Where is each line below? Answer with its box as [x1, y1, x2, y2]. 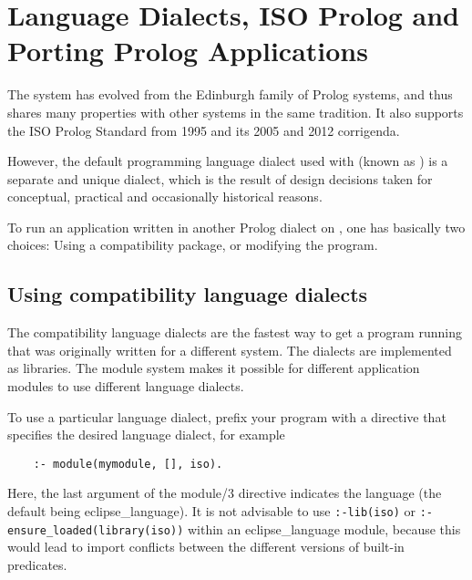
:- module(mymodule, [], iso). [33, 457, 223, 471]
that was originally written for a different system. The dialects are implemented [7, 340, 452, 359]
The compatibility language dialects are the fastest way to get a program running [7, 323, 462, 342]
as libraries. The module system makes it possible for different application [7, 358, 420, 378]
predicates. [7, 554, 67, 574]
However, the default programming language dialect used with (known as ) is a [7, 151, 448, 171]
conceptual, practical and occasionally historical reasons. [7, 187, 323, 206]
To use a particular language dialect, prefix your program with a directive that [7, 407, 446, 426]
